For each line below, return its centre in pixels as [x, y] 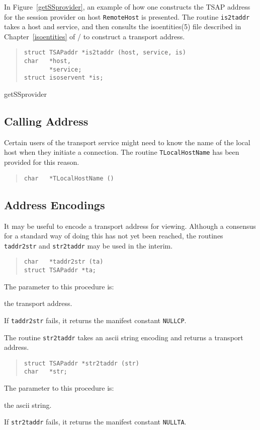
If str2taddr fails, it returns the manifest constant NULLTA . [95, 422]
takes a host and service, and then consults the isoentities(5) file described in [123, 26]
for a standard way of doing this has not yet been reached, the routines [114, 236]
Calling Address [46, 121]
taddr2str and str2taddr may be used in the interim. [89, 245]
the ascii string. [28, 405]
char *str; [46, 372]
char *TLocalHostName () [69, 178]
